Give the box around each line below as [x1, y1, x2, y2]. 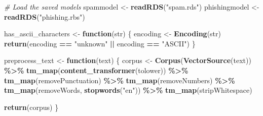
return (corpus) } [4, 101, 59, 112]
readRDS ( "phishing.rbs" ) [4, 11, 85, 22]
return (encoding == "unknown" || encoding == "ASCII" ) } [4, 38, 196, 48]
